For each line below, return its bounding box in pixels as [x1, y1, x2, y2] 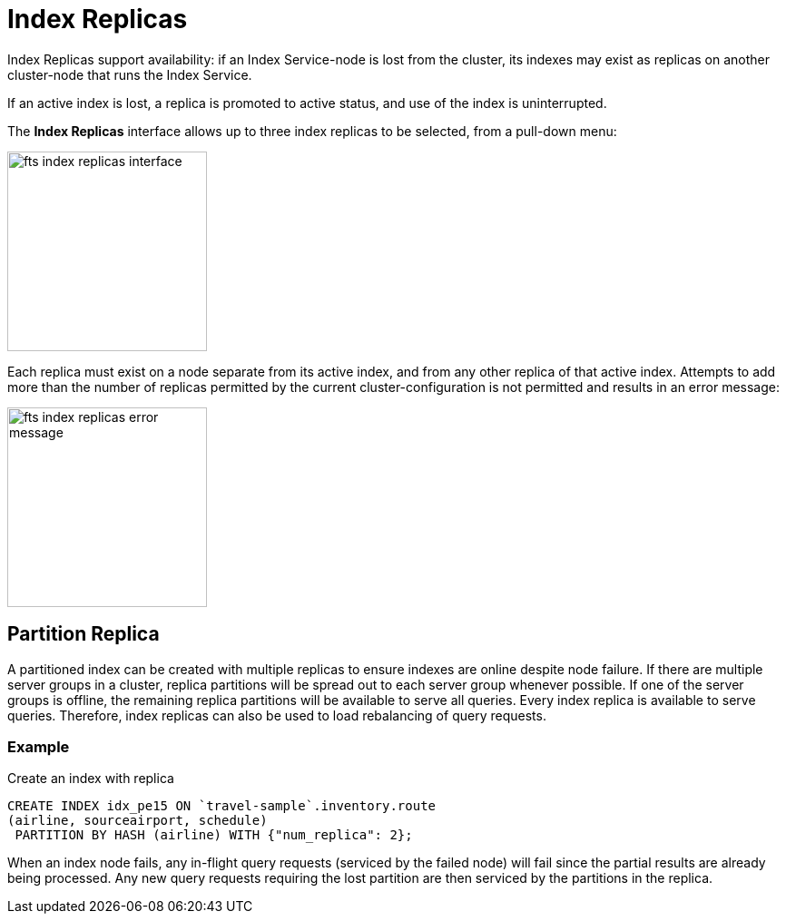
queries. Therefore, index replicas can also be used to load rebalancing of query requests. [7, 707, 546, 723]
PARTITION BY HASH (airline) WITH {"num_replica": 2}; [15, 828, 413, 843]
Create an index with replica [7, 770, 174, 787]
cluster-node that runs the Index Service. [7, 66, 252, 83]
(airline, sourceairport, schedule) [7, 813, 268, 828]
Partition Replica [7, 622, 160, 646]
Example [7, 737, 70, 756]
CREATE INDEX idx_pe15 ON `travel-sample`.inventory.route [7, 799, 437, 814]
